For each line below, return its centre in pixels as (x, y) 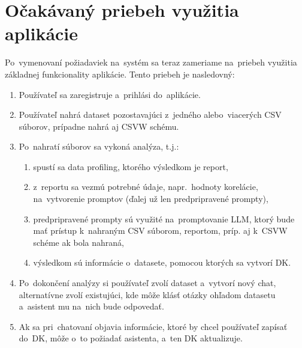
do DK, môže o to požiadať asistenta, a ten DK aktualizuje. (131, 338)
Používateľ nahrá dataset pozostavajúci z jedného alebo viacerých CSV (150, 114)
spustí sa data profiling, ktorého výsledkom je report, (131, 166)
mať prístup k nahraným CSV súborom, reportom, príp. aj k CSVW (160, 230)
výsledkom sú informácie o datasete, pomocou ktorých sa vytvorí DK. (162, 262)
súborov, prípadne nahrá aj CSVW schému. (99, 126)
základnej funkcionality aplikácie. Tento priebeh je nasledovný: (120, 74)
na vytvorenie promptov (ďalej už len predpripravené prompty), (151, 199)
